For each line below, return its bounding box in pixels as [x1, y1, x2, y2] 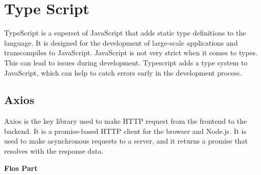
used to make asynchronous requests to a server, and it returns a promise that [4, 135, 248, 146]
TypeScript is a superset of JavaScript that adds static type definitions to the [4, 27, 246, 38]
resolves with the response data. [4, 146, 104, 156]
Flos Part [4, 162, 38, 173]
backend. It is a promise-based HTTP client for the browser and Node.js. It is [4, 125, 246, 136]
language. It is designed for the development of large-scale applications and [4, 37, 238, 48]
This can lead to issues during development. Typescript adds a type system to [4, 57, 248, 67]
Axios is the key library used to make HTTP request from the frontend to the [4, 116, 247, 126]
